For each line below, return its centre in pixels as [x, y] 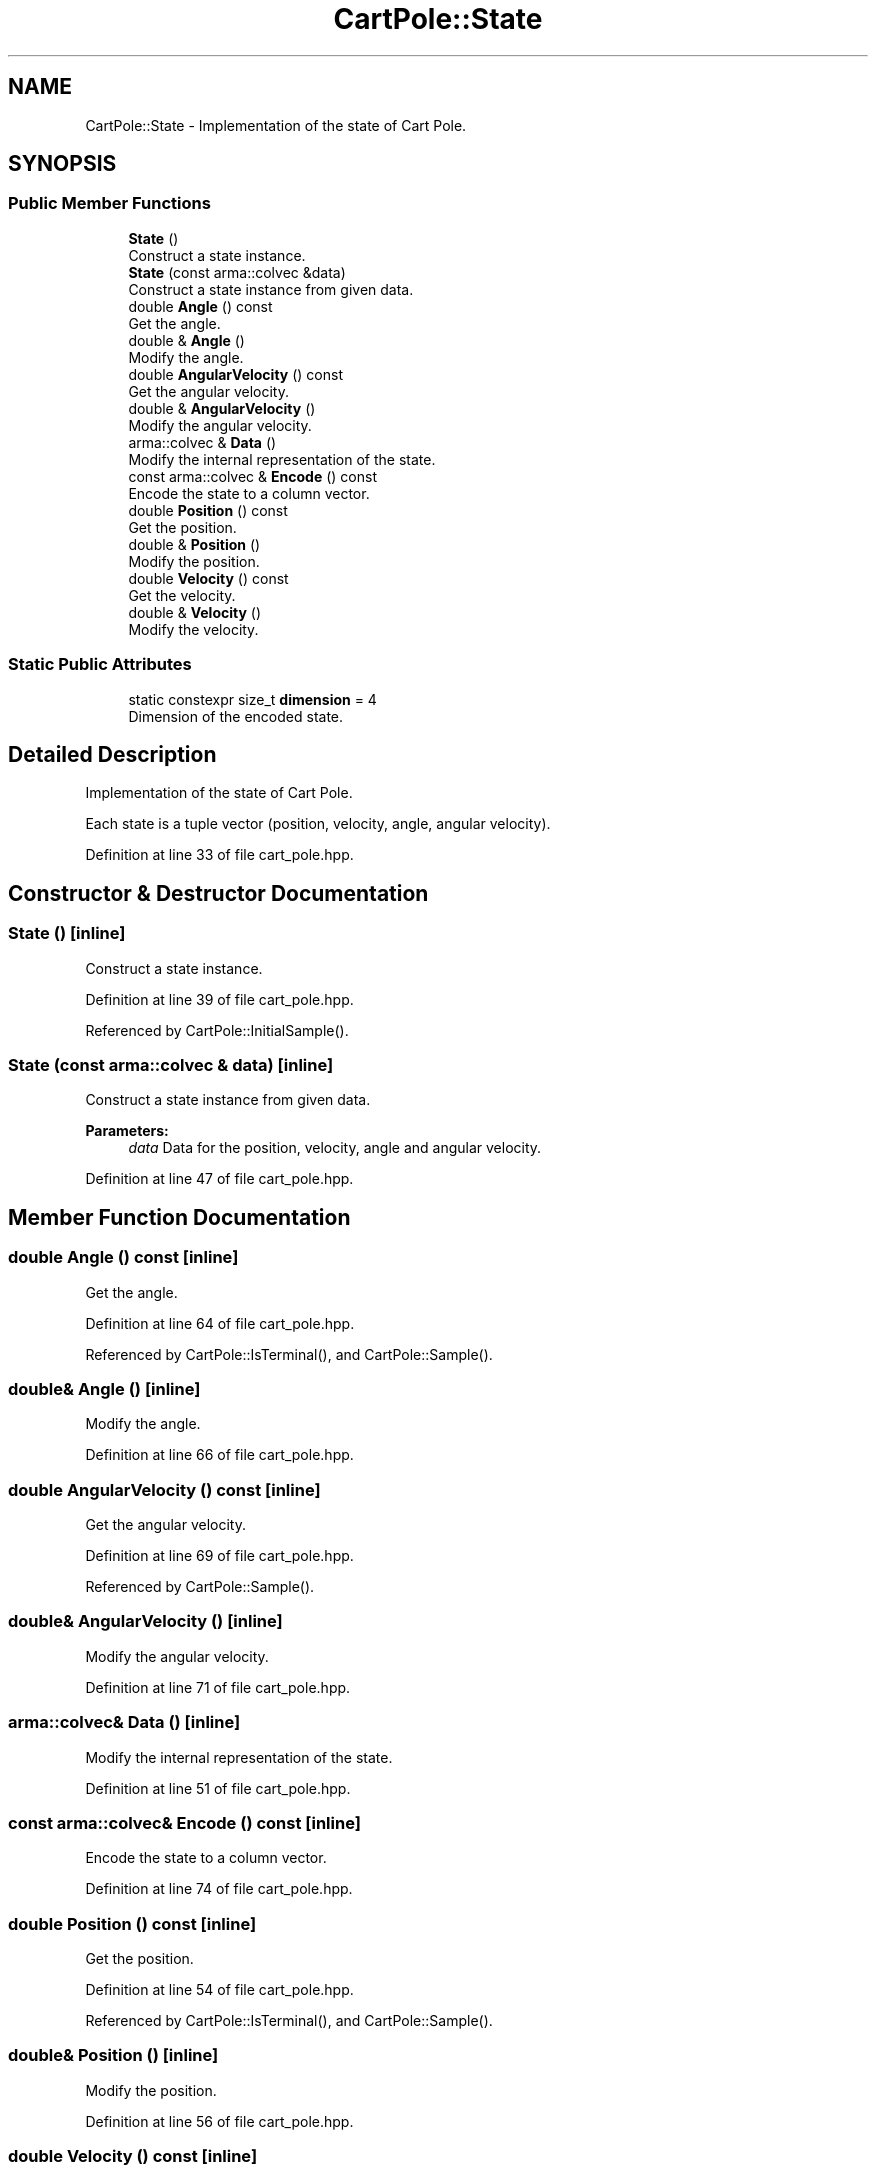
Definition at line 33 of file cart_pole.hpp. [219, 855]
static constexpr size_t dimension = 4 [252, 699]
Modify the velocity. [193, 629]
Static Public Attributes [100, 664]
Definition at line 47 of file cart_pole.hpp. [219, 1179]
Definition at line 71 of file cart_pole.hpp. [218, 1687]
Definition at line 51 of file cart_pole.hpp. [218, 1788]
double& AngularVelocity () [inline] [145, 1621]
